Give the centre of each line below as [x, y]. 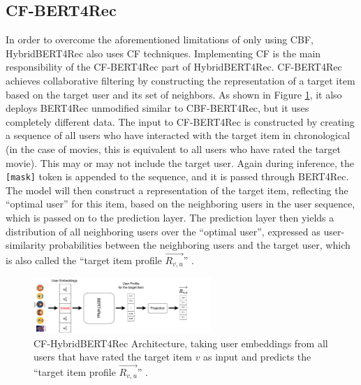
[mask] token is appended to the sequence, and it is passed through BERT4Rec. [177, 176]
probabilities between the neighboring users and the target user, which [200, 245]
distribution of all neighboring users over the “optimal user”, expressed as [163, 231]
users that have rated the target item [113, 357]
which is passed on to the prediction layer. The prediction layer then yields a [170, 217]
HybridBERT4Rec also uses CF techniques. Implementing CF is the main [163, 53]
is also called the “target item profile [84, 260]
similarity [26, 245]
